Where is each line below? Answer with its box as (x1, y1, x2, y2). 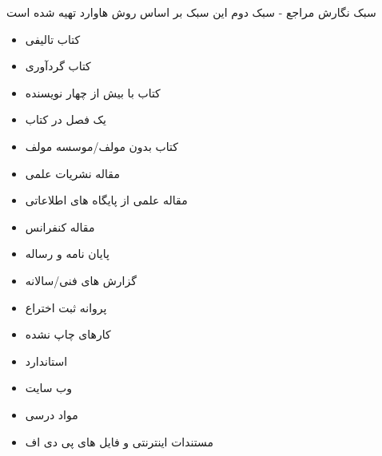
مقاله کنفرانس (25, 218, 95, 235)
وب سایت (25, 379, 73, 396)
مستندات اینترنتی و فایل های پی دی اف (25, 433, 214, 450)
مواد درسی (25, 406, 78, 422)
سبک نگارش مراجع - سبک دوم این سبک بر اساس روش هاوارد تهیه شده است (6, 4, 376, 20)
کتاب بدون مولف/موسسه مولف (25, 137, 178, 154)
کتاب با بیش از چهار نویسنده (25, 84, 161, 101)
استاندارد (25, 352, 68, 369)
